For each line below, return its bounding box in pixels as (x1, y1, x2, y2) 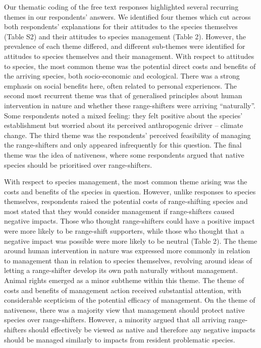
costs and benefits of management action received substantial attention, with (4, 285, 241, 295)
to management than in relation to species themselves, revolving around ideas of (4, 255, 252, 265)
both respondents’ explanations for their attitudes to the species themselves (4, 21, 238, 32)
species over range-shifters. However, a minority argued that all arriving (4, 314, 226, 325)
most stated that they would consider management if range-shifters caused (4, 205, 234, 216)
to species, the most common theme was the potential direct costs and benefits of (4, 60, 256, 71)
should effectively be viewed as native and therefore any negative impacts (28, 324, 255, 334)
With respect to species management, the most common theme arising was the (4, 176, 247, 187)
